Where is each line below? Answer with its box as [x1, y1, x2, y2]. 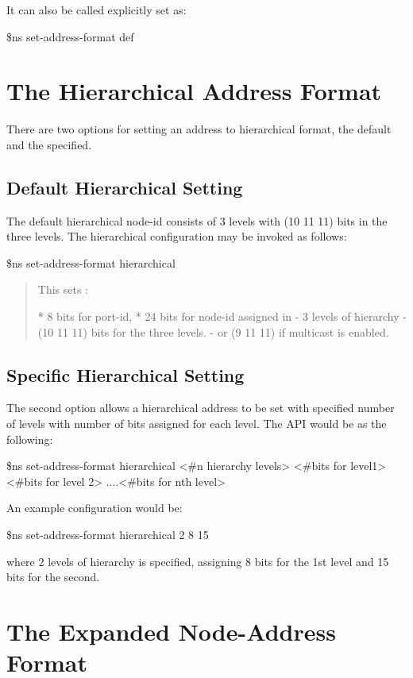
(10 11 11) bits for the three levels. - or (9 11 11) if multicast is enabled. [37, 323, 389, 340]
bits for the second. [6, 568, 100, 585]
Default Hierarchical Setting [6, 175, 243, 199]
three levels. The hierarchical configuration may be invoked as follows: [6, 228, 347, 245]
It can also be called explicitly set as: [6, 2, 187, 17]
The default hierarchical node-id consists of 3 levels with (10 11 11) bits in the [6, 212, 388, 229]
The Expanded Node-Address [6, 615, 336, 647]
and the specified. [6, 136, 92, 152]
